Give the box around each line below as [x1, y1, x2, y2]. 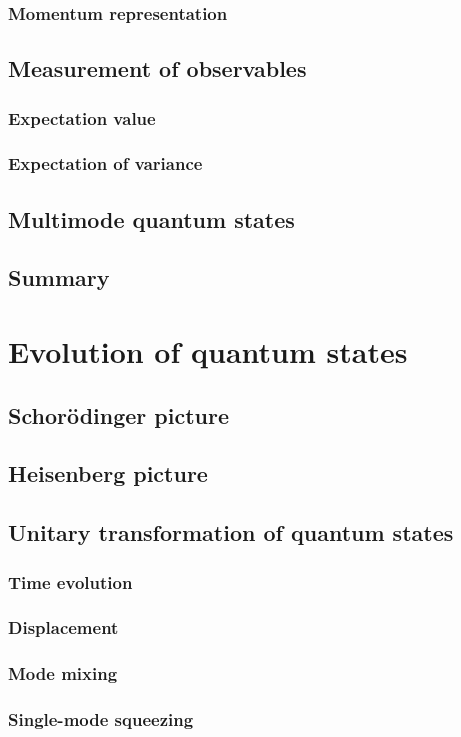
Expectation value [8, 105, 156, 130]
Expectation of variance [8, 151, 203, 176]
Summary [8, 262, 110, 293]
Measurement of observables [8, 53, 307, 84]
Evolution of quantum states [8, 331, 408, 372]
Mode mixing [8, 661, 118, 686]
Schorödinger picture [8, 399, 230, 430]
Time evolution [8, 569, 133, 594]
